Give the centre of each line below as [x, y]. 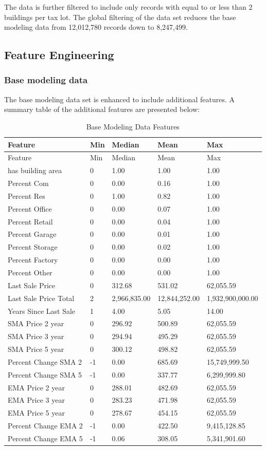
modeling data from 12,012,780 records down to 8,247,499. [96, 27]
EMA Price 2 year [36, 387]
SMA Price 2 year [36, 323]
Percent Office [30, 208]
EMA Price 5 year [36, 413]
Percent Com [28, 183]
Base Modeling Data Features [133, 126]
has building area [35, 170]
